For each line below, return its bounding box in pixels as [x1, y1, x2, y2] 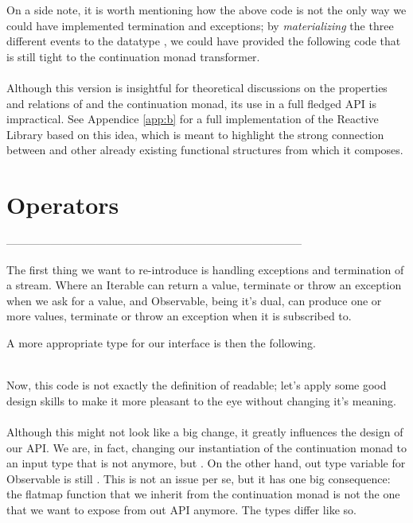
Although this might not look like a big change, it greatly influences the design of [6, 424, 403, 440]
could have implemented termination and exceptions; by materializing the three [6, 17, 394, 33]
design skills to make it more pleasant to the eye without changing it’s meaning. [6, 392, 396, 409]
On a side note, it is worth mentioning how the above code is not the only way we [6, 2, 407, 17]
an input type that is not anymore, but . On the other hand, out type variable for [6, 455, 406, 471]
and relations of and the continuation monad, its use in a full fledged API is [6, 95, 376, 111]
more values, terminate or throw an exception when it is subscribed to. [6, 308, 352, 324]
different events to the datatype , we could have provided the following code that [6, 33, 401, 49]
